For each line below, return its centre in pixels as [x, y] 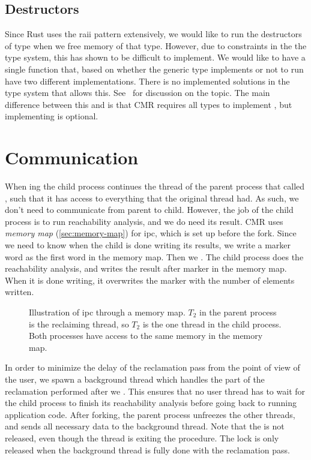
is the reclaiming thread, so [79, 324]
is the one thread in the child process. [212, 324]
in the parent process [238, 312]
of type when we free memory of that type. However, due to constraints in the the [156, 45]
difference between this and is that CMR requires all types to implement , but [149, 104]
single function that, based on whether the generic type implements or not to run [154, 69]
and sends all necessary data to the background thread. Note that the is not [145, 426]
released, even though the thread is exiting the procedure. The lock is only [142, 438]
